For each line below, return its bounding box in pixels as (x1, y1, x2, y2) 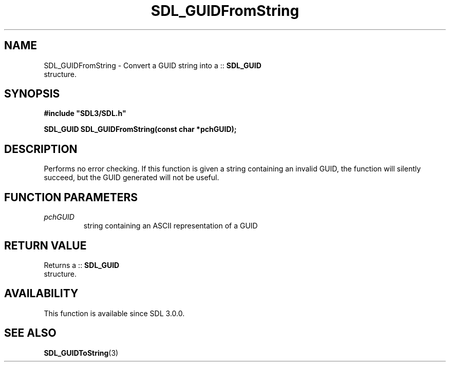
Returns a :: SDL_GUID (44, 260, 120, 269)
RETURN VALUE (4, 239, 87, 252)
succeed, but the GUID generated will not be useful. (44, 173, 219, 182)
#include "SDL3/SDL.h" (44, 109, 126, 118)
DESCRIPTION (4, 142, 78, 156)
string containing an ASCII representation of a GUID (83, 221, 258, 230)
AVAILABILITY (4, 287, 79, 300)
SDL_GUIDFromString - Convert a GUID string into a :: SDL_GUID (44, 61, 261, 70)
